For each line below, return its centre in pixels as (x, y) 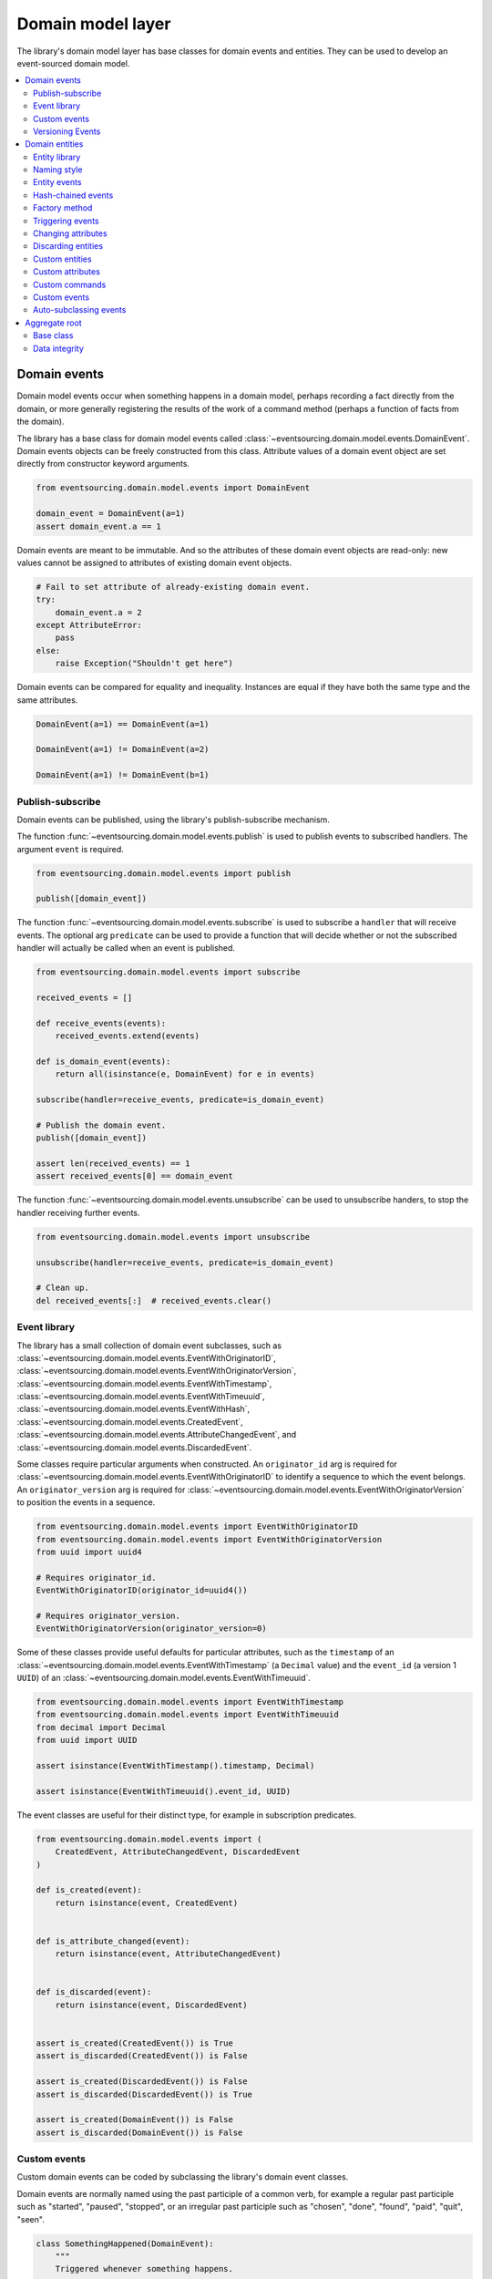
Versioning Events (67, 131)
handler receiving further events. (78, 1212)
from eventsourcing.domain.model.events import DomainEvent (173, 488)
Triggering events (66, 221)
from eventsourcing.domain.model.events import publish (164, 873)
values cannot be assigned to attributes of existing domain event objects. (154, 562)
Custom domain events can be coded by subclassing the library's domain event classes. (183, 2177)
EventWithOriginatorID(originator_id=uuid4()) (142, 1590)
